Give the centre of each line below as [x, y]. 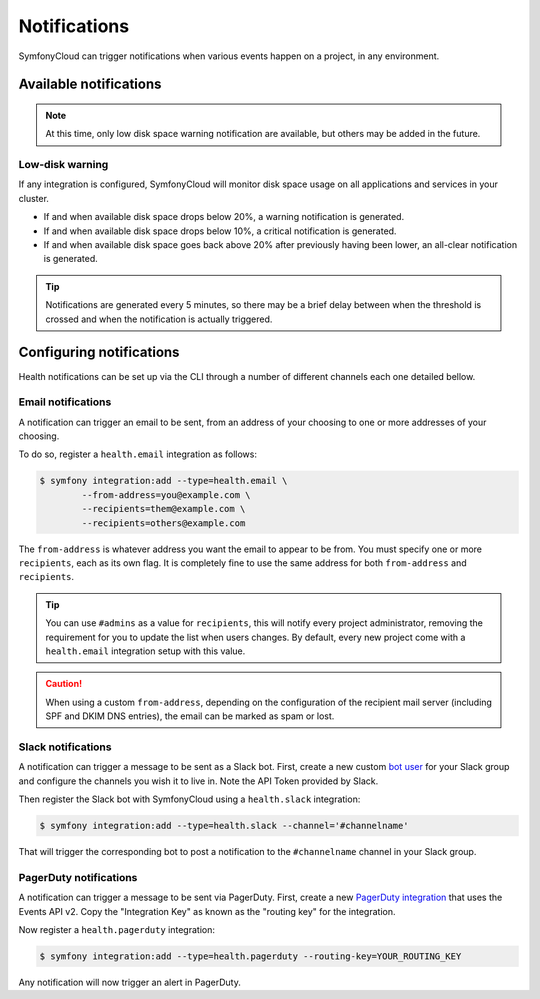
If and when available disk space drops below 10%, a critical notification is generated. [220, 231]
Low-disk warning [63, 165]
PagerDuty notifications [78, 877]
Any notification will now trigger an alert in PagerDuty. [130, 982]
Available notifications [90, 84]
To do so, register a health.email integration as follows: [137, 454]
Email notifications [65, 402]
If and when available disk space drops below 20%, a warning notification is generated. [224, 217]
